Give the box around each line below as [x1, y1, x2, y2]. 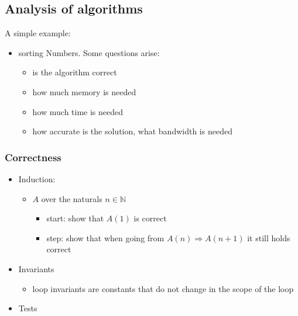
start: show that [46, 212, 104, 224]
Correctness [5, 150, 61, 164]
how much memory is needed [32, 85, 136, 98]
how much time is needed [32, 105, 124, 117]
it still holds [247, 231, 290, 244]
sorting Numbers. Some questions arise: [18, 46, 160, 58]
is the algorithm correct [32, 66, 117, 78]
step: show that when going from [46, 231, 165, 244]
